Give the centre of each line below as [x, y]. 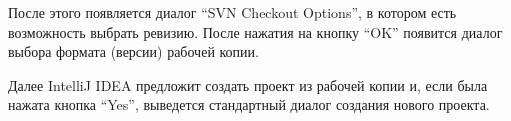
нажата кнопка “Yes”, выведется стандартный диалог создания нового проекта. [249, 104]
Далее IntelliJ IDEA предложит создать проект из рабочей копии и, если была [248, 84]
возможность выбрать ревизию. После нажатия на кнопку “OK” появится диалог [255, 31]
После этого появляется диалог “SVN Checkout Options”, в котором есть [232, 12]
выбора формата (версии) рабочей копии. [133, 51]
